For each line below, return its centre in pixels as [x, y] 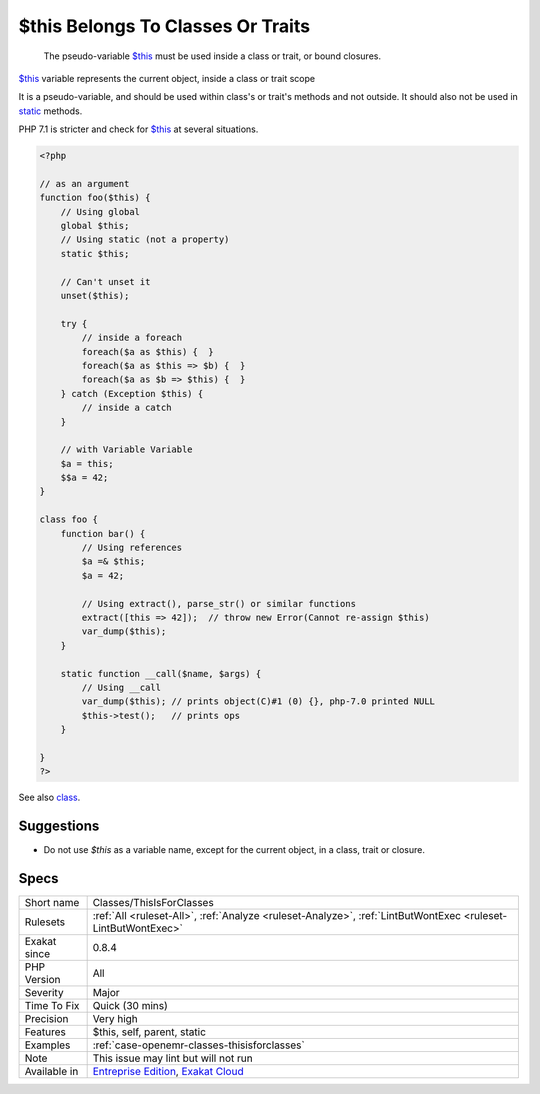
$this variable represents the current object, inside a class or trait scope [166, 78]
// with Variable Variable [127, 449]
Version [42, 980]
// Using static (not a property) [145, 239]
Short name [52, 903]
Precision [46, 1019]
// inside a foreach [132, 338]
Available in [51, 1072]
